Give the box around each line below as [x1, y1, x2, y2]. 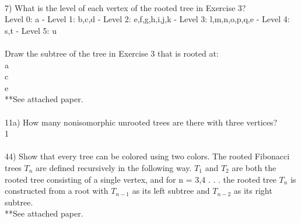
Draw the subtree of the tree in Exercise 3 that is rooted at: [5, 47, 219, 59]
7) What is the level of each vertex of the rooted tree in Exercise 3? [5, 1, 246, 13]
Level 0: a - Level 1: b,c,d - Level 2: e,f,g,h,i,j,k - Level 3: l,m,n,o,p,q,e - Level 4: [5, 13, 290, 25]
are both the [232, 161, 276, 173]
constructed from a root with [5, 184, 108, 197]
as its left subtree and [132, 184, 210, 197]
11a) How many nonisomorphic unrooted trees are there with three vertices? [5, 116, 278, 128]
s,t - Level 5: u [5, 24, 57, 36]
